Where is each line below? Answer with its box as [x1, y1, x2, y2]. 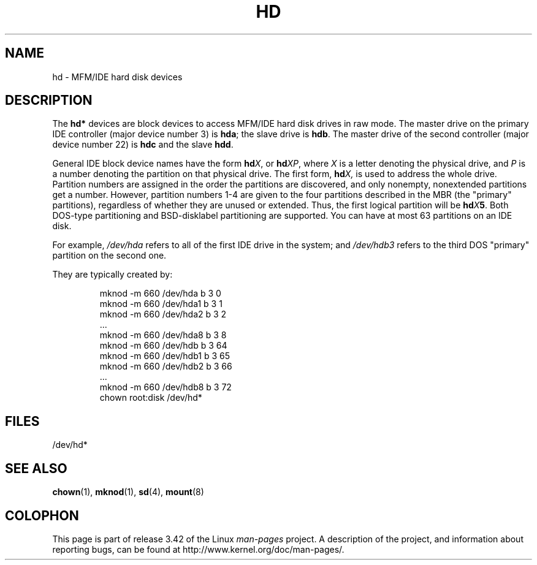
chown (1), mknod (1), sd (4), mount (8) [52, 487, 204, 498]
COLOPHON [5, 507, 79, 523]
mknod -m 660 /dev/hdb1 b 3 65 [99, 351, 230, 362]
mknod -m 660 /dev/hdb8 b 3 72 [99, 382, 232, 393]
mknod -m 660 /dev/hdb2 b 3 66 [99, 361, 232, 372]
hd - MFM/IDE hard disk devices [52, 71, 183, 82]
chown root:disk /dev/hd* [99, 392, 202, 403]
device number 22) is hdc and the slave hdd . [52, 139, 234, 150]
